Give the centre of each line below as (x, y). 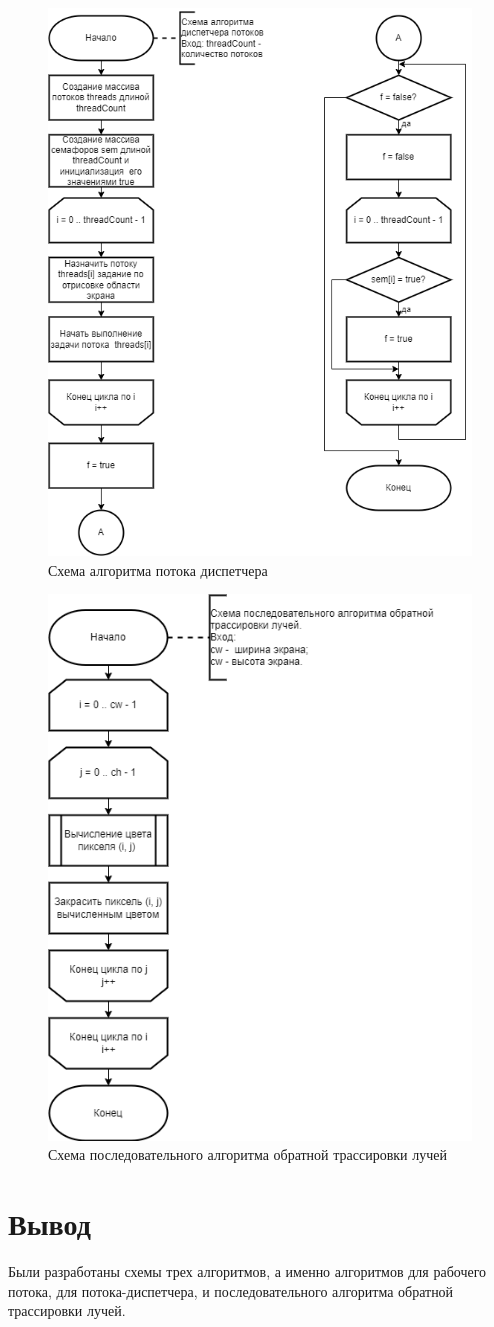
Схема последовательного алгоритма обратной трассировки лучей (247, 1154)
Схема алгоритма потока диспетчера (158, 569)
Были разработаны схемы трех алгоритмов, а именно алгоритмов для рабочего (247, 1271)
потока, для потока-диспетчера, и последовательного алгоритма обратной (231, 1290)
